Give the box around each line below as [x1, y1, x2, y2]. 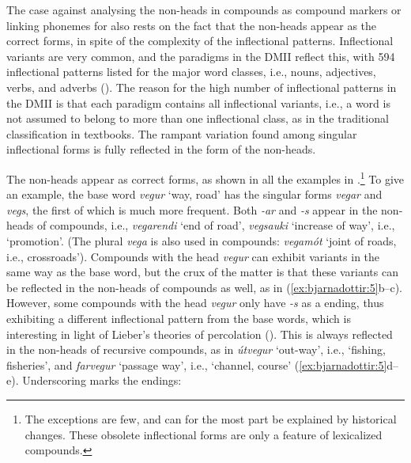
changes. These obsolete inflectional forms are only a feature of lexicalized [25, 426, 383, 442]
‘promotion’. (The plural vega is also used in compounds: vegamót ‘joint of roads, [6, 232, 397, 249]
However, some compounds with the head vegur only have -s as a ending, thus [6, 294, 384, 311]
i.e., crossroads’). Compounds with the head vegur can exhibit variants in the [6, 248, 380, 264]
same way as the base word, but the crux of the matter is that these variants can [6, 264, 398, 280]
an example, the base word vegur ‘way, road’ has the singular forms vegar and [6, 186, 383, 203]
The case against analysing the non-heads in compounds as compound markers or [6, 2, 402, 17]
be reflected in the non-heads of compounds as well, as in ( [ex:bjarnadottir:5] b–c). [6, 279, 402, 295]
